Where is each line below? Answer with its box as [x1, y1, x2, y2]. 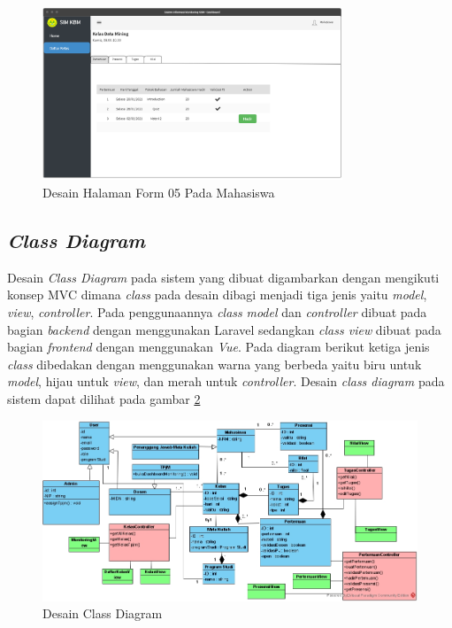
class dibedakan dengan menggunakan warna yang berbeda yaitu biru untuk [7, 354, 422, 373]
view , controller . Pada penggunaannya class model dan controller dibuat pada [7, 303, 427, 321]
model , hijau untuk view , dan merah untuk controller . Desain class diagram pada [7, 372, 445, 391]
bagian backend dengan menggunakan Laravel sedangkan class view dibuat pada [7, 320, 441, 338]
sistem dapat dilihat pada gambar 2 [7, 389, 201, 407]
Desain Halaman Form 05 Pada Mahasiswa [42, 183, 275, 202]
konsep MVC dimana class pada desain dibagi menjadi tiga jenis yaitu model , [7, 285, 427, 304]
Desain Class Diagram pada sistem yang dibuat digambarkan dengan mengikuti [7, 267, 440, 286]
